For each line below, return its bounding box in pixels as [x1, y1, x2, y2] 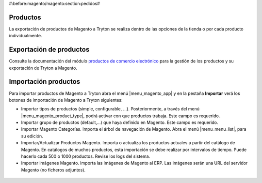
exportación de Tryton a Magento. [9, 65, 78, 71]
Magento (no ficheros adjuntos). [21, 167, 86, 173]
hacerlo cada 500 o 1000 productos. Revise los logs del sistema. [21, 153, 150, 159]
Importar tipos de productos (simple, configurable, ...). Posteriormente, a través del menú [21, 106, 200, 112]
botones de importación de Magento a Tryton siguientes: [9, 97, 123, 103]
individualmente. [9, 33, 42, 39]
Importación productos [9, 77, 81, 86]
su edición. [21, 133, 43, 139]
